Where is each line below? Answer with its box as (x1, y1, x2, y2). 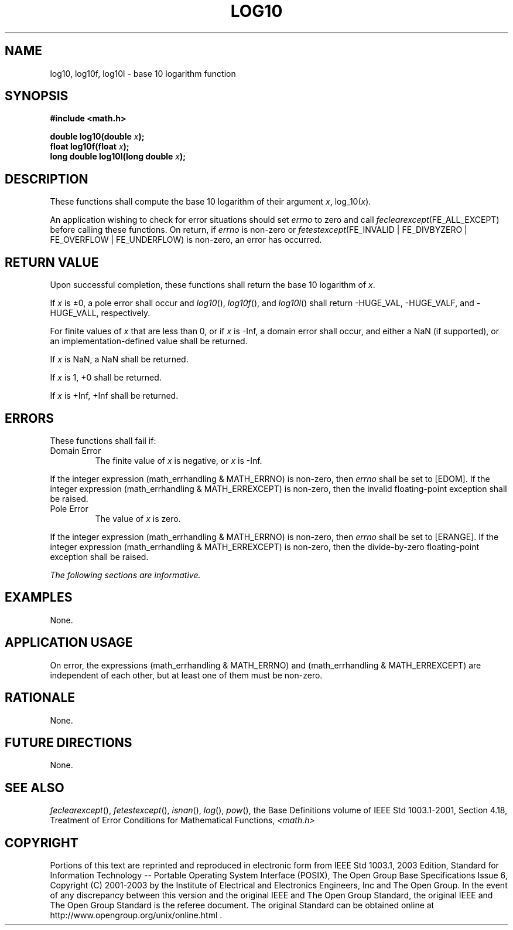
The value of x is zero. (95, 513, 181, 524)
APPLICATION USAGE (5, 635, 133, 650)
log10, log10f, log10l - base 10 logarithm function (50, 68, 236, 79)
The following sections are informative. (50, 569, 201, 580)
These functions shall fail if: (50, 435, 156, 446)
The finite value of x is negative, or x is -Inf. (95, 455, 262, 466)
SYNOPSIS (5, 89, 69, 104)
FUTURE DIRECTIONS (5, 735, 132, 750)
